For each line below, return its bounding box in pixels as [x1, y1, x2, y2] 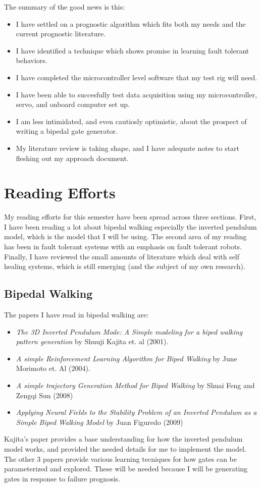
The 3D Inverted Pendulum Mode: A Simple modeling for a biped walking [16, 326, 243, 337]
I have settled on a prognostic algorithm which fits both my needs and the [16, 18, 246, 29]
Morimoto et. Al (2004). [16, 363, 90, 373]
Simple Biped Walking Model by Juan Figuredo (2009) [16, 416, 183, 427]
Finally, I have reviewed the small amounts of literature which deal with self [4, 251, 240, 261]
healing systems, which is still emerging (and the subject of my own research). [4, 261, 245, 272]
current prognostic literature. [16, 28, 106, 39]
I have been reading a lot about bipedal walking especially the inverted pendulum [4, 221, 257, 232]
